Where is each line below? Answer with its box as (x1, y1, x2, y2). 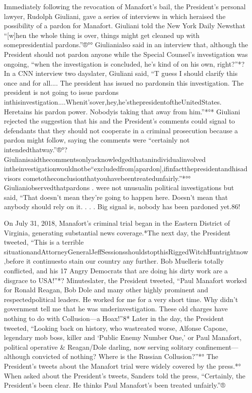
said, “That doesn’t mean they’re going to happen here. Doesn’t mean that (4, 192, 228, 202)
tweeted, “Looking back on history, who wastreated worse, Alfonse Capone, (4, 322, 228, 333)
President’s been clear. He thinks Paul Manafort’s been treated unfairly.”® (4, 380, 225, 390)
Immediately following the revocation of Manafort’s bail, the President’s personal (4, 1, 246, 11)
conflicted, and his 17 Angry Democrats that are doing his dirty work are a (4, 266, 228, 276)
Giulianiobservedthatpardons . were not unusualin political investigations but (4, 182, 234, 193)
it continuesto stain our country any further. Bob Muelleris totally (26, 256, 224, 266)
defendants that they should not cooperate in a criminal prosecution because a (4, 125, 238, 135)
